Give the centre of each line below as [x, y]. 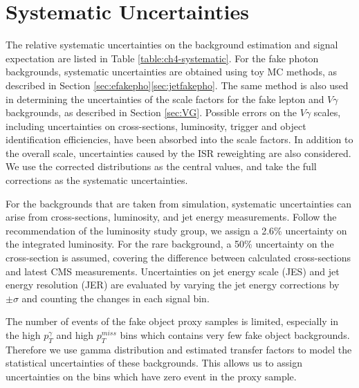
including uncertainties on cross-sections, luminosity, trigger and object [156, 126]
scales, [327, 112]
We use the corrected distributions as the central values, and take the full [161, 166]
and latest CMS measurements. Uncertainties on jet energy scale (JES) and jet [173, 271]
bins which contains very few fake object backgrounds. [235, 335]
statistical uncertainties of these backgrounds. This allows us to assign [154, 363]
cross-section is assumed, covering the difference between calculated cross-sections [178, 258]
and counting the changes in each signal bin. [116, 298]
